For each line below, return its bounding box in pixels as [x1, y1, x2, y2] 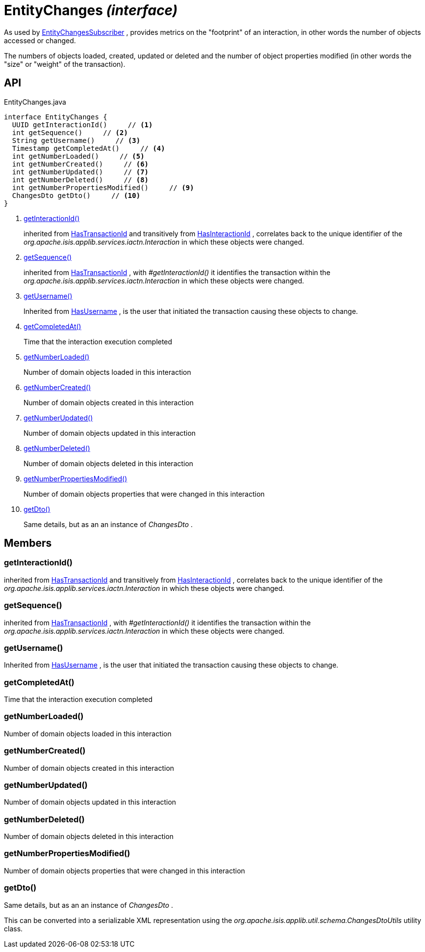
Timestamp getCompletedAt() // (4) [12, 144, 165, 152]
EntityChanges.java [4, 97, 66, 106]
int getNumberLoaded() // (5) [12, 152, 145, 160]
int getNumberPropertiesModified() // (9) [12, 183, 194, 192]
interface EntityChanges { [4, 112, 107, 121]
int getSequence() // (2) [12, 128, 128, 137]
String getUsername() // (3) [12, 136, 141, 144]
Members [4, 537, 52, 550]
